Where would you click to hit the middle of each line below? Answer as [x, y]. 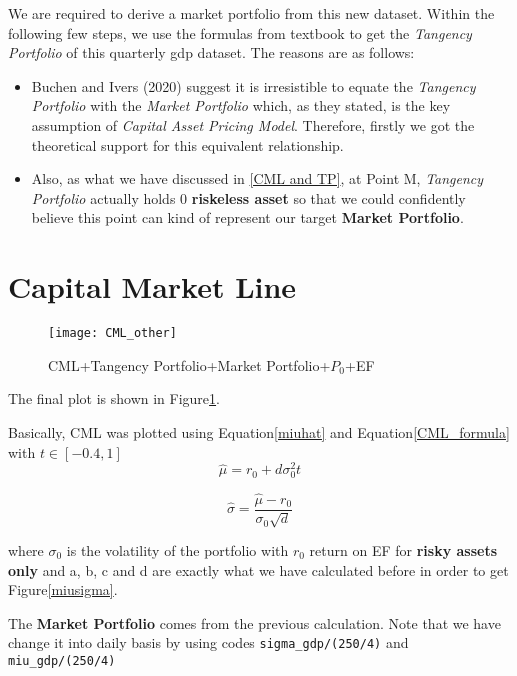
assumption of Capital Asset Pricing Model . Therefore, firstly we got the [253, 124]
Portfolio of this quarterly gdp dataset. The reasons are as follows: [211, 52]
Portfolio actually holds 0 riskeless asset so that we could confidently [248, 197]
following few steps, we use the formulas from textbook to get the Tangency [240, 32]
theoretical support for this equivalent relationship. [187, 144]
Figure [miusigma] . [63, 589]
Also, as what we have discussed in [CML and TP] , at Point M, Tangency [257, 178]
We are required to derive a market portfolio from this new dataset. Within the [251, 13]
